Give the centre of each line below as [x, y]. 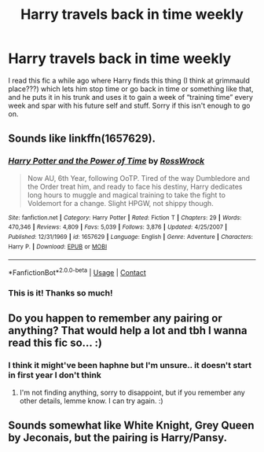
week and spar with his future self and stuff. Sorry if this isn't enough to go [129, 105]
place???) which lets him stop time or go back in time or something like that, [131, 89]
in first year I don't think [55, 375]
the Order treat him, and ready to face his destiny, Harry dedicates [135, 186]
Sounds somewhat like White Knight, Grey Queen [131, 425]
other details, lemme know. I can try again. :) [91, 401]
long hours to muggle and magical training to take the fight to [126, 195]
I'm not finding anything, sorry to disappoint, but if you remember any [132, 392]
